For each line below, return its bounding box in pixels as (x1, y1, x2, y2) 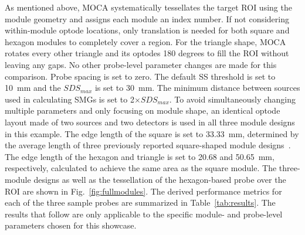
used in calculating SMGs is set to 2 (5, 93, 134, 105)
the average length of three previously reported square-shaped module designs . (5, 139, 291, 151)
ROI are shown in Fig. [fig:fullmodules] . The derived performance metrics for (5, 185, 282, 197)
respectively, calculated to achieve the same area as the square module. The (5, 162, 277, 174)
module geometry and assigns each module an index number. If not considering (5, 12, 289, 25)
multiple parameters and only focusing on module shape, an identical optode (5, 104, 280, 117)
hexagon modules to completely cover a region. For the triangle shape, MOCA (5, 35, 286, 47)
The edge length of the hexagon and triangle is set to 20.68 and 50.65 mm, (5, 150, 274, 162)
